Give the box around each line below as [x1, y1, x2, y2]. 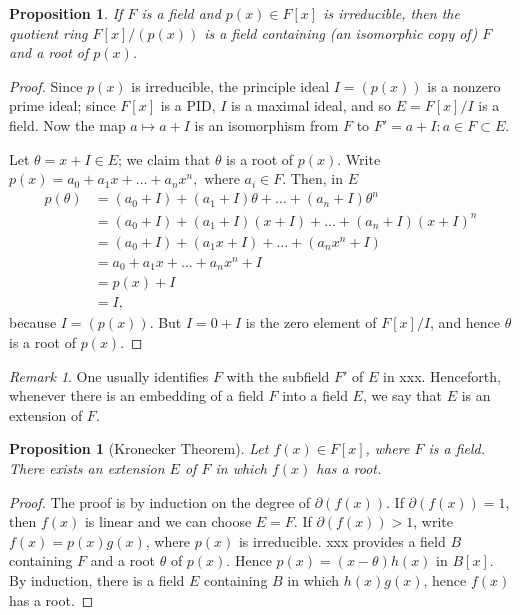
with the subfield [226, 365, 330, 386]
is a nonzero [427, 75, 501, 96]
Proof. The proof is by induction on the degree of [9, 491, 311, 512]
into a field [282, 385, 348, 406]
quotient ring [9, 22, 88, 43]
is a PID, [160, 95, 216, 116]
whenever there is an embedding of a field [9, 385, 264, 406]
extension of [9, 404, 83, 425]
